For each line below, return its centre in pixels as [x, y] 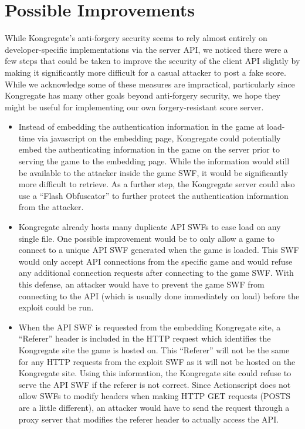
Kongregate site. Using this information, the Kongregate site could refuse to [155, 373]
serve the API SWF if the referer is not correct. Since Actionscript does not [155, 384]
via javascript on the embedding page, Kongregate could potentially [159, 138]
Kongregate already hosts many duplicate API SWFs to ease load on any [150, 227]
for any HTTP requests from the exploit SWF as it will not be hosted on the [157, 361]
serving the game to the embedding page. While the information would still [154, 161]
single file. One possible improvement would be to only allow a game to [146, 238]
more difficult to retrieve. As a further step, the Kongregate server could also [157, 184]
